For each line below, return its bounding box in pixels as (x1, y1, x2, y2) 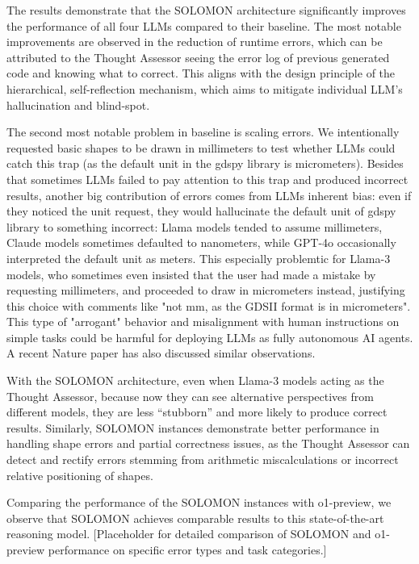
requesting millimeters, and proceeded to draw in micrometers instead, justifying (6, 282, 405, 299)
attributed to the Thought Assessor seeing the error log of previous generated (6, 48, 390, 65)
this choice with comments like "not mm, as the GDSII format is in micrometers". (6, 297, 411, 314)
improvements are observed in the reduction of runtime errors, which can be (6, 33, 383, 50)
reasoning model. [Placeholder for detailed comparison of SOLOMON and (6, 525, 371, 542)
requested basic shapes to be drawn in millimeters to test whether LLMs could (6, 139, 396, 156)
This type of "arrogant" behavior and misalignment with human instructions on (6, 313, 400, 330)
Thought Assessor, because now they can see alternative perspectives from (6, 387, 374, 404)
